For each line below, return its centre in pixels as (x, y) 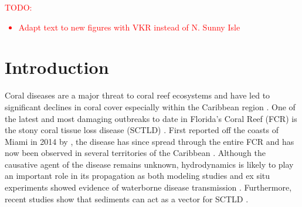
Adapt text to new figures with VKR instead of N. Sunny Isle (129, 27)
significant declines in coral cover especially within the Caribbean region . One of (150, 106)
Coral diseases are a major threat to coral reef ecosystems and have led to (138, 95)
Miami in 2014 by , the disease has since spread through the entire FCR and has (150, 141)
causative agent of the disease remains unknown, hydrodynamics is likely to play (149, 164)
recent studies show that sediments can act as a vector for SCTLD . (127, 198)
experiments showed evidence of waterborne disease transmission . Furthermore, (148, 187)
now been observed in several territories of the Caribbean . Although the (135, 153)
